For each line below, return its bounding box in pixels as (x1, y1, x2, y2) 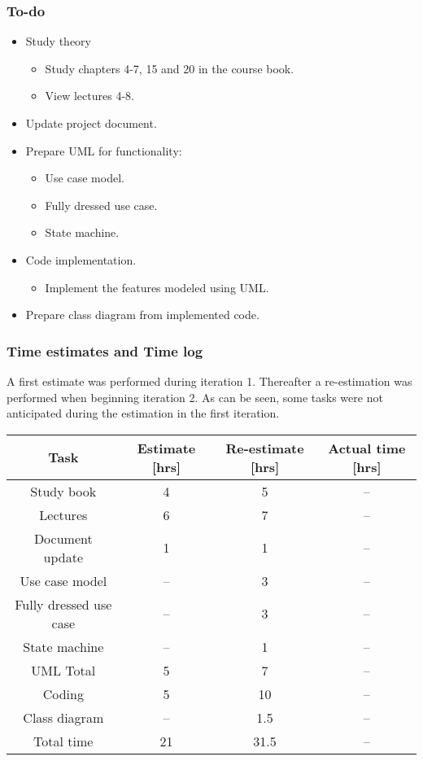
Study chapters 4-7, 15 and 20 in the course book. (45, 59, 294, 77)
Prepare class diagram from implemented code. (25, 306, 259, 323)
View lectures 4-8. (45, 87, 134, 104)
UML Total (31, 660, 96, 680)
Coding (42, 684, 84, 703)
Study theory (25, 33, 91, 50)
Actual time (328, 438, 406, 457)
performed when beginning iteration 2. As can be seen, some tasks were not (7, 388, 383, 405)
